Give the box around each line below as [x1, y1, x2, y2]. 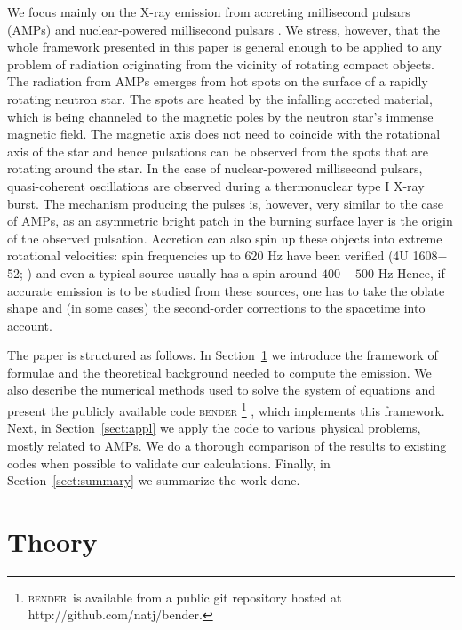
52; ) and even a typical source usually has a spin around [7, 263, 318, 282]
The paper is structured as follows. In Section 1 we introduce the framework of [7, 346, 438, 364]
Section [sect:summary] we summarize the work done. [7, 471, 300, 490]
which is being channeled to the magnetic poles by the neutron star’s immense [7, 107, 434, 125]
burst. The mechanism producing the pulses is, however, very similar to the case [7, 194, 444, 212]
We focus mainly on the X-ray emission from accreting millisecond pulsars [7, 3, 410, 20]
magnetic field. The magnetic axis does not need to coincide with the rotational [7, 124, 441, 143]
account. [7, 315, 52, 334]
